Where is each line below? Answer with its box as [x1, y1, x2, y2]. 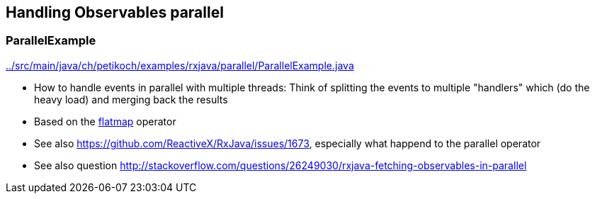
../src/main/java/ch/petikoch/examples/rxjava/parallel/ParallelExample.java [6, 59, 354, 72]
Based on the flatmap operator [34, 115, 176, 127]
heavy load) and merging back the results [34, 93, 228, 106]
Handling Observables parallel [6, 4, 224, 21]
